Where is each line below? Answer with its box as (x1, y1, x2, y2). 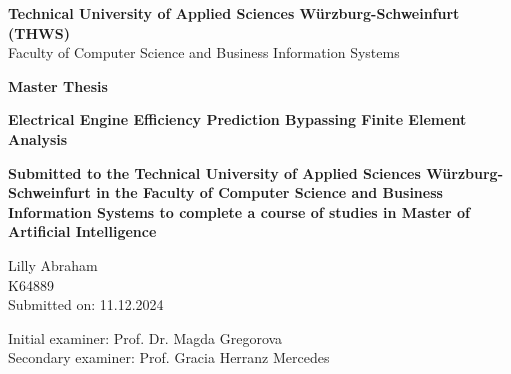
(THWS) (8, 22, 70, 43)
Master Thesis (8, 75, 108, 96)
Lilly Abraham (8, 254, 98, 275)
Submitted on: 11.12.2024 (8, 294, 164, 315)
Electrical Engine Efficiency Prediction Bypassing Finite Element (8, 109, 467, 130)
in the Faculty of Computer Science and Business (96, 182, 443, 203)
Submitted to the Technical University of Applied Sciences (8, 162, 421, 183)
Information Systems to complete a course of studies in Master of (8, 201, 470, 222)
